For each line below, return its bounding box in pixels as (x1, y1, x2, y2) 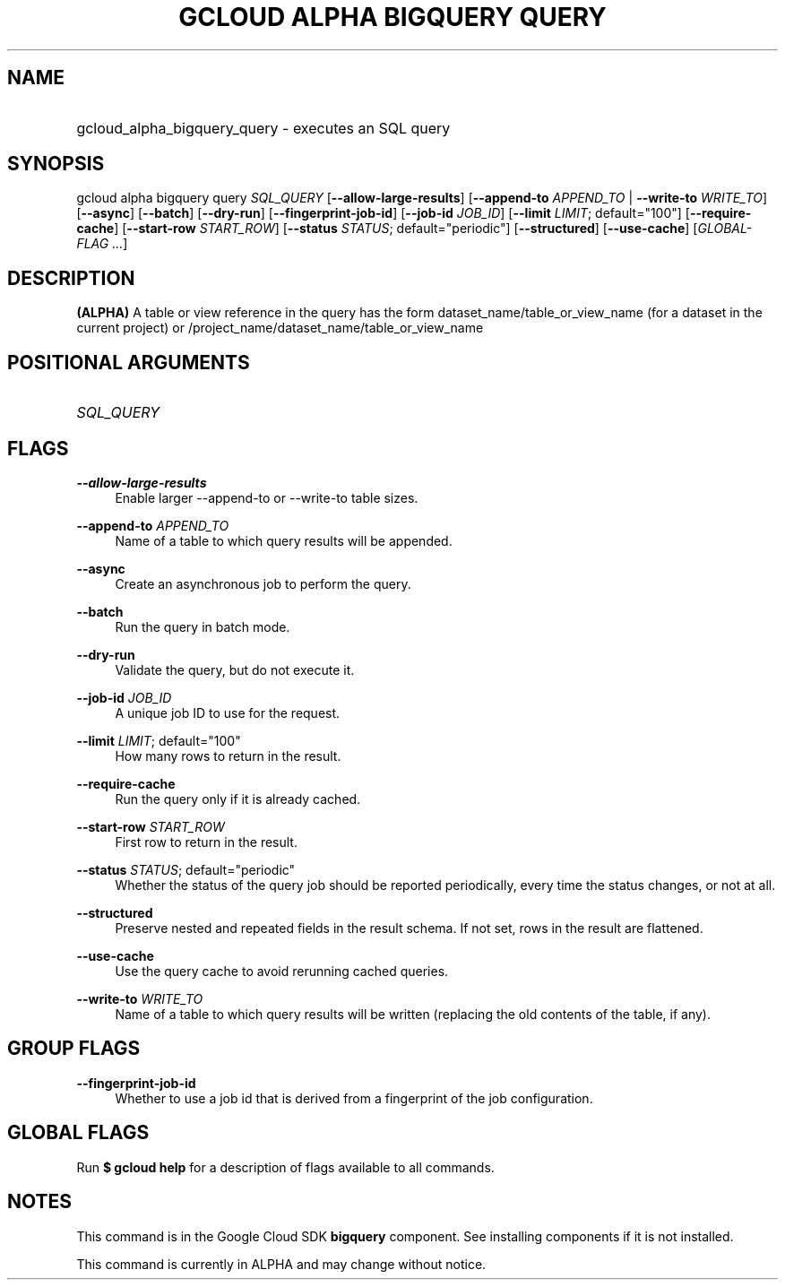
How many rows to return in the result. (115, 747, 341, 764)
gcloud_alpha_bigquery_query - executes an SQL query (76, 118, 451, 137)
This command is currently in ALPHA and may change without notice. (76, 1256, 487, 1272)
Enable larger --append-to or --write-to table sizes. (115, 489, 418, 505)
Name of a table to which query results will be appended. (115, 532, 453, 548)
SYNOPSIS (7, 152, 105, 176)
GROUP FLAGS (7, 1037, 141, 1060)
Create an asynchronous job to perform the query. (115, 575, 411, 592)
